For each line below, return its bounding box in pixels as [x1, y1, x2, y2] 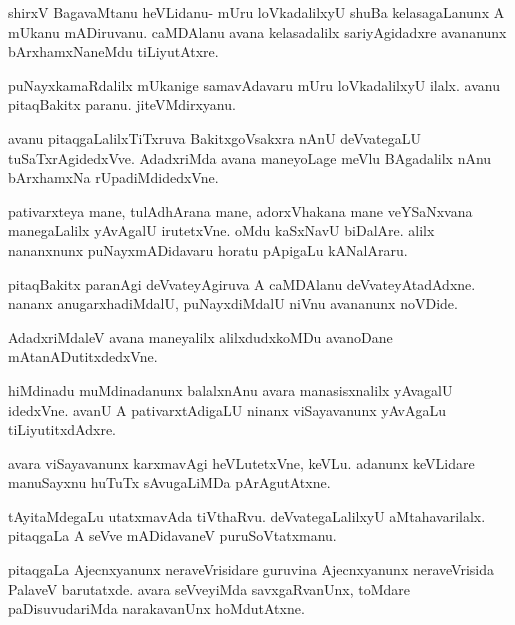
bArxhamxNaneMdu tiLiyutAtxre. [8, 41, 219, 62]
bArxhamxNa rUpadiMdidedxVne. [8, 167, 219, 188]
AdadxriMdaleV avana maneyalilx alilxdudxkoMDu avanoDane [8, 326, 393, 347]
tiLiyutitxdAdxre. [8, 419, 116, 440]
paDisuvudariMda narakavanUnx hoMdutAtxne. [8, 598, 305, 619]
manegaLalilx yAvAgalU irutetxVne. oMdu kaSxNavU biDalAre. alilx [8, 220, 435, 241]
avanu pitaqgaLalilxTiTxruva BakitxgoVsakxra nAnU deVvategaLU [8, 127, 422, 148]
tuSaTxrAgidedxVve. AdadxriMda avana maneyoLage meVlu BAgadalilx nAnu [8, 147, 492, 168]
